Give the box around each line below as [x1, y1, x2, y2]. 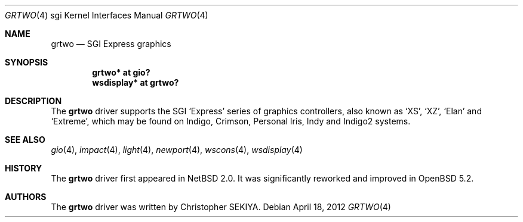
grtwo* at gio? [92, 67, 150, 77]
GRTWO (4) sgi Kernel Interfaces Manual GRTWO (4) [5, 10, 208, 20]
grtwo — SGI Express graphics [51, 39, 171, 49]
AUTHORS [5, 192, 47, 202]
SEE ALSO [5, 135, 45, 145]
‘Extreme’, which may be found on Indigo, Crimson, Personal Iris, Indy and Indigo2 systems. [51, 116, 411, 126]
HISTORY [5, 163, 42, 173]
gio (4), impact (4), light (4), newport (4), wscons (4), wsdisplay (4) [51, 145, 303, 155]
